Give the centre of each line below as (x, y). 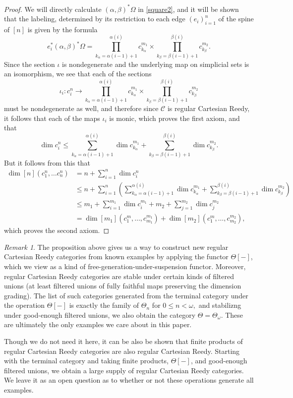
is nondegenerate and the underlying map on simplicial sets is (156, 64)
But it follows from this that (47, 162)
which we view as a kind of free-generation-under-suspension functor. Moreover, (125, 266)
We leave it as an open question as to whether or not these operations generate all (129, 380)
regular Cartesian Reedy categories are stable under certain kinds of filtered (119, 276)
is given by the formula (62, 29)
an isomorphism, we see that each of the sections (78, 74)
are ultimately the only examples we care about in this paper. (98, 324)
